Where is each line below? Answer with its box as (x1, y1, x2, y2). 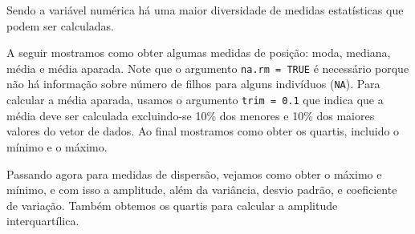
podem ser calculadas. (6, 17, 114, 34)
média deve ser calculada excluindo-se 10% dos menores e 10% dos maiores (6, 107, 375, 123)
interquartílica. (6, 212, 79, 229)
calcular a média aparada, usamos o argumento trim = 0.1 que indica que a (6, 91, 384, 108)
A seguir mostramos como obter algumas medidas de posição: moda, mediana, (6, 44, 391, 61)
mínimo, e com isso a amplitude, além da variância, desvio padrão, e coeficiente (6, 181, 397, 198)
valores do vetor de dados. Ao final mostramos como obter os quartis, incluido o (6, 123, 400, 139)
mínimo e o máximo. (6, 138, 108, 155)
